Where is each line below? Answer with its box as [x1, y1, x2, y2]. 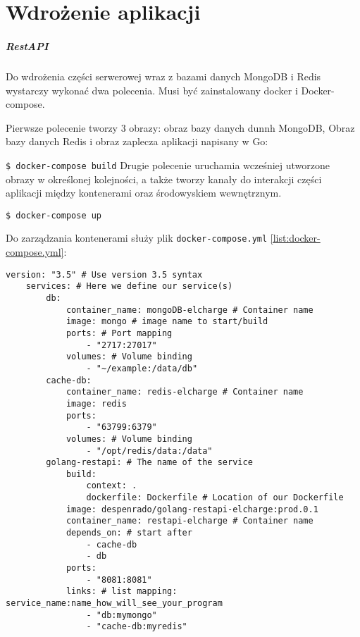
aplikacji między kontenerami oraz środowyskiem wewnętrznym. [6, 185, 282, 200]
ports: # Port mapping [66, 328, 173, 338]
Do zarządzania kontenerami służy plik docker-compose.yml [6, 230, 268, 245]
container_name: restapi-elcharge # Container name [66, 516, 314, 526]
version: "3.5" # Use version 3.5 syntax [6, 269, 203, 280]
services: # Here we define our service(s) [25, 281, 233, 292]
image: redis [66, 398, 127, 409]
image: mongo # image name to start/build [66, 316, 268, 327]
